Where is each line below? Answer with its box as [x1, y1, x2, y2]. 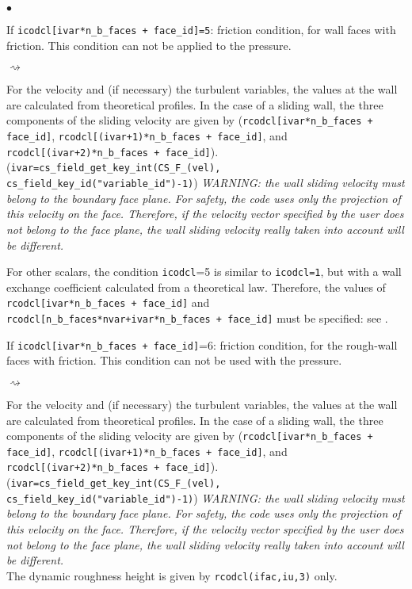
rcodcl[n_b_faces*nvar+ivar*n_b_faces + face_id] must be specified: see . [6, 310, 388, 326]
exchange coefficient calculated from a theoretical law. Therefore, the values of [6, 278, 386, 295]
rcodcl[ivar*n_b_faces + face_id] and [6, 294, 210, 311]
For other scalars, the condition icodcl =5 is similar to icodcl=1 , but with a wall [6, 263, 402, 280]
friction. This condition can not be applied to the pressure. [6, 36, 292, 53]
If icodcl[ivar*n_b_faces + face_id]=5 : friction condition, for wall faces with [6, 21, 396, 37]
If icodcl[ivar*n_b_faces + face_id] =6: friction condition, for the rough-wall [6, 336, 398, 353]
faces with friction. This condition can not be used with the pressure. [6, 352, 342, 369]
